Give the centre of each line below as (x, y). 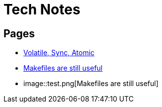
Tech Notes (42, 9)
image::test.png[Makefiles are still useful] (91, 84)
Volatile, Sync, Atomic (59, 53)
